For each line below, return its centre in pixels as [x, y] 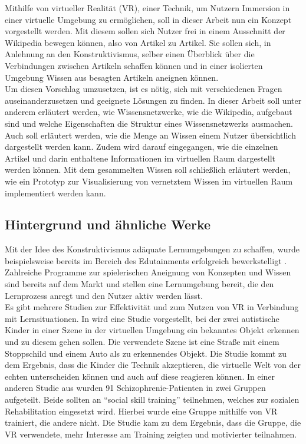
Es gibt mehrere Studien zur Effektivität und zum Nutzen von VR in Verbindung [152, 307]
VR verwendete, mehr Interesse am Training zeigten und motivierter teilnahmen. [151, 434]
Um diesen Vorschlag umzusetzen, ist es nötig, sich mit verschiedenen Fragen [144, 89]
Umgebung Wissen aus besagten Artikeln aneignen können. [112, 77]
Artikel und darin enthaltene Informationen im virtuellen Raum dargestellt [140, 158]
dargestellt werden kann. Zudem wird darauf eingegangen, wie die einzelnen [142, 147]
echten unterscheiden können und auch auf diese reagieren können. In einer [140, 376]
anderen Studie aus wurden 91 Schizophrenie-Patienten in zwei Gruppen [135, 388]
